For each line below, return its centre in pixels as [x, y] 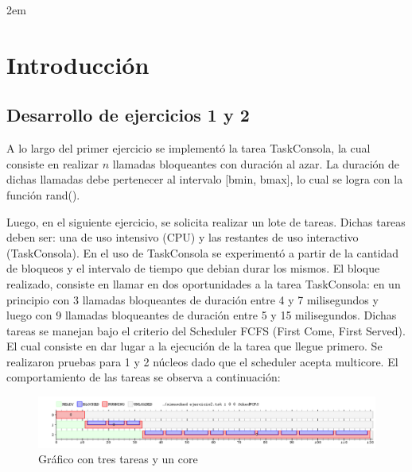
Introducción [78, 64]
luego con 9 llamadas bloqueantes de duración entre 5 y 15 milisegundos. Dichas [202, 315]
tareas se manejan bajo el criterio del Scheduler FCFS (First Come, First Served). [206, 330]
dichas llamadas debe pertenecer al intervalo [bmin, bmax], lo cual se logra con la [205, 179]
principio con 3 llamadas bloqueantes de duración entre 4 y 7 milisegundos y [192, 299]
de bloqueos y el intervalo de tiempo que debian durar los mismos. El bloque [193, 268]
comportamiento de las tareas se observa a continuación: [144, 377]
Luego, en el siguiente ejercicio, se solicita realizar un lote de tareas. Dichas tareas [206, 221]
